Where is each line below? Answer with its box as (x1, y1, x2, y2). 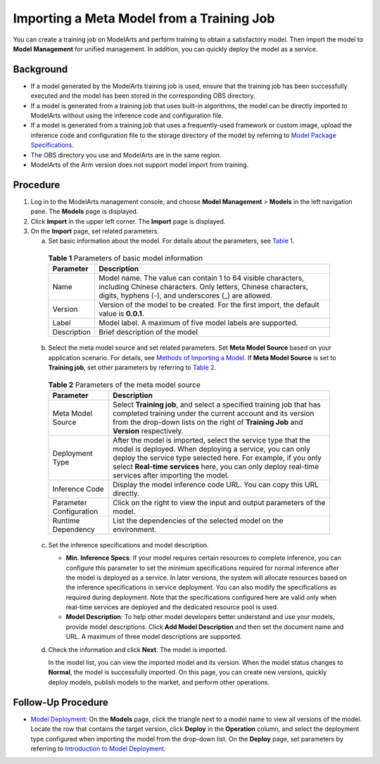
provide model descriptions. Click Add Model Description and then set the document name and (65, 623, 344, 631)
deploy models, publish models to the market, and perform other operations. (48, 677, 270, 686)
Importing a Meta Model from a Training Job (13, 11, 275, 26)
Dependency (52, 524, 95, 534)
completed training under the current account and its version (113, 408, 315, 418)
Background (13, 63, 68, 75)
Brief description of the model (99, 327, 198, 337)
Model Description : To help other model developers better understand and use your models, (65, 613, 335, 621)
